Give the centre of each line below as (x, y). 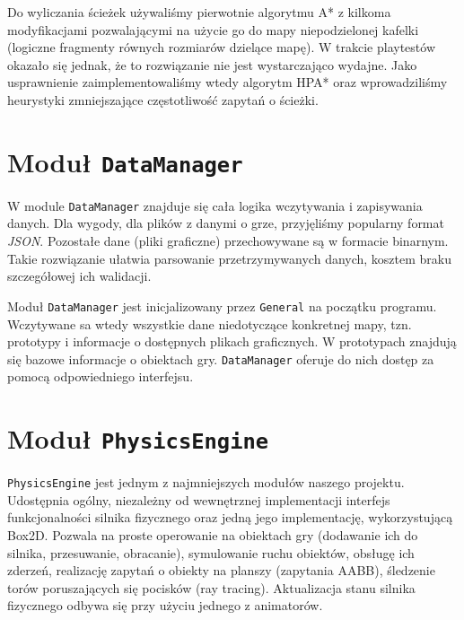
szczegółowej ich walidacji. (79, 276)
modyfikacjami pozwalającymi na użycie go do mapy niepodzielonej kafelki (213, 29)
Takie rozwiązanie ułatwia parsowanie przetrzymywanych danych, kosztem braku (230, 258)
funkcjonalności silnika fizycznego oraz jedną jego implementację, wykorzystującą (230, 517)
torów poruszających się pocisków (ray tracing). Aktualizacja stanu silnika (211, 587)
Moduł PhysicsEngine (138, 438)
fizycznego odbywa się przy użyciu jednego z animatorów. (165, 605)
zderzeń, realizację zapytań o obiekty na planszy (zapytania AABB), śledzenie (221, 570)
